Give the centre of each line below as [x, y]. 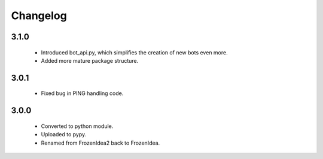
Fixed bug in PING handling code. [82, 93]
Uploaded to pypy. [64, 134]
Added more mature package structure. [90, 60]
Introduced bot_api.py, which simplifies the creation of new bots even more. [134, 52]
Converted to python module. [77, 126]
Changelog [39, 16]
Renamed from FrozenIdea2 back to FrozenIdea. [100, 143]
